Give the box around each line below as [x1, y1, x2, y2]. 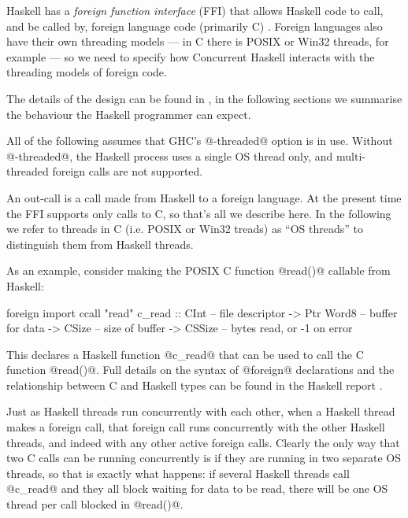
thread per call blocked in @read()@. [6, 496, 184, 512]
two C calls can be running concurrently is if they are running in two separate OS [6, 450, 401, 466]
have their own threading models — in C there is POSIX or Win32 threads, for [6, 33, 389, 50]
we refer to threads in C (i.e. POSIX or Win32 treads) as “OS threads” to [6, 220, 363, 237]
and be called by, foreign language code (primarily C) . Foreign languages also [6, 17, 383, 34]
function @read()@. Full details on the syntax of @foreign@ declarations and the [6, 361, 395, 378]
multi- [336, 147, 365, 164]
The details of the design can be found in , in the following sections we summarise [6, 90, 402, 106]
